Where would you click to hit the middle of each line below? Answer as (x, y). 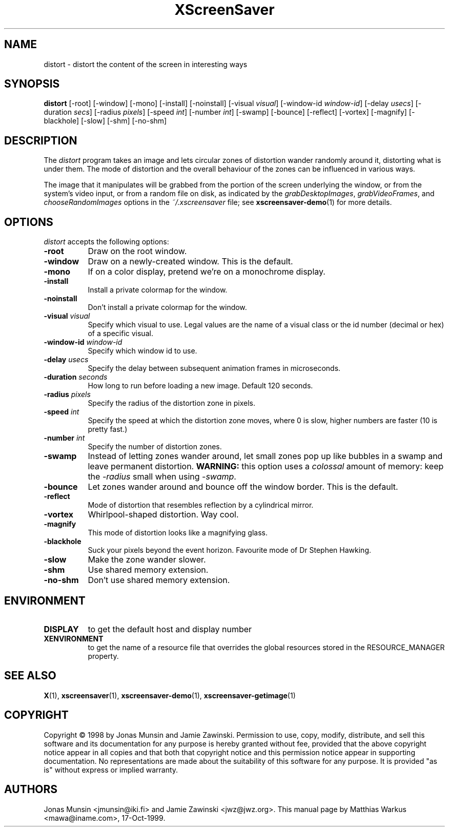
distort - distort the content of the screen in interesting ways (146, 64)
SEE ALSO (30, 676)
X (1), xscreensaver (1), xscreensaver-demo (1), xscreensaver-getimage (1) (170, 695)
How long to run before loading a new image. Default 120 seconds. (200, 386)
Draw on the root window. (137, 251)
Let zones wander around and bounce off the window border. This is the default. (243, 487)
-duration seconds (76, 377)
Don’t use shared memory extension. (159, 580)
